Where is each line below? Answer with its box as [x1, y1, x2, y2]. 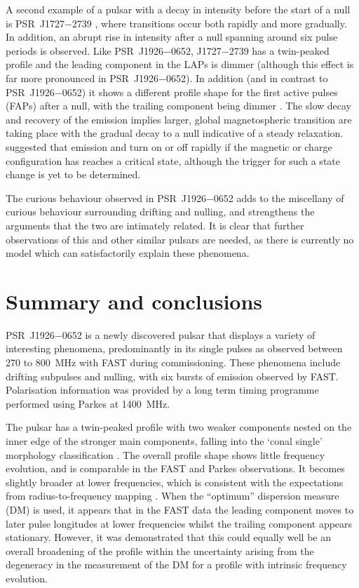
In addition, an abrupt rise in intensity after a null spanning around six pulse [6, 29, 338, 44]
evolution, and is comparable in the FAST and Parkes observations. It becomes [6, 461, 345, 476]
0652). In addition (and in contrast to [166, 70, 328, 85]
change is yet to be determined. [6, 167, 141, 182]
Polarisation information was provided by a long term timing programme [6, 382, 319, 397]
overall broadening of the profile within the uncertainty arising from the [6, 543, 314, 558]
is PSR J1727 [6, 15, 65, 30]
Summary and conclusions [6, 286, 263, 315]
